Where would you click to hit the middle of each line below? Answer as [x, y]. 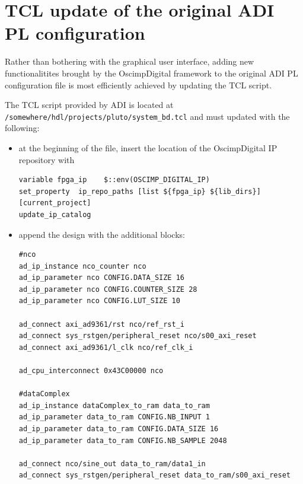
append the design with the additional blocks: [102, 234]
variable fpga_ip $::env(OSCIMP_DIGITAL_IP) [114, 180]
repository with [47, 159]
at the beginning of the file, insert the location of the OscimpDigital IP [148, 147]
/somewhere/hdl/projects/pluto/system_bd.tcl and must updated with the [147, 116]
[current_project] [55, 203]
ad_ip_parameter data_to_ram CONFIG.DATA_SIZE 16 [119, 429]
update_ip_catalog [55, 214]
